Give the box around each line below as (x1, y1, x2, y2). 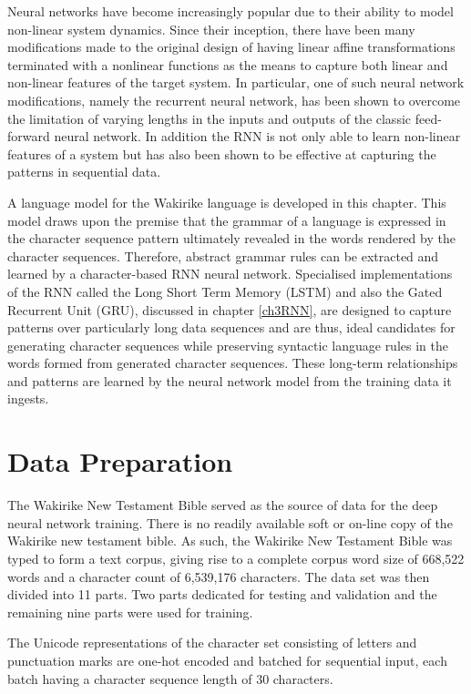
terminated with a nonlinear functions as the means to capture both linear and (7, 55, 448, 74)
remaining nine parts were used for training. (7, 602, 253, 621)
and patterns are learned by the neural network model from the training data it (7, 371, 452, 390)
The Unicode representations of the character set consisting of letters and (7, 633, 417, 652)
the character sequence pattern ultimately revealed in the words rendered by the (7, 229, 456, 248)
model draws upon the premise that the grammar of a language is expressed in (7, 210, 446, 230)
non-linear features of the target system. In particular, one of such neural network (7, 73, 465, 92)
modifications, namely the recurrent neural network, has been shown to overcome (7, 90, 461, 109)
